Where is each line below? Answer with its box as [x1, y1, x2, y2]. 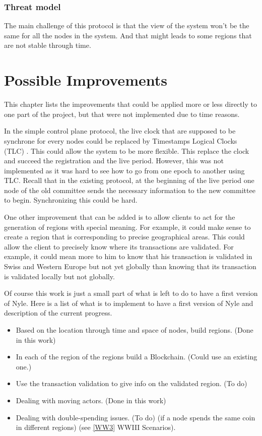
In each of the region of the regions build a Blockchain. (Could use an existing [16, 351, 257, 362]
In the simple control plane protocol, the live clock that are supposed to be [4, 126, 236, 136]
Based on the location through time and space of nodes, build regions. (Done [16, 325, 253, 335]
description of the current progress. [4, 307, 112, 318]
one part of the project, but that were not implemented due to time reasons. [4, 108, 240, 119]
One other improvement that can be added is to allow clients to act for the [4, 212, 235, 222]
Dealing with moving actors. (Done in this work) [16, 395, 166, 405]
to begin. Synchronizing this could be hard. [4, 195, 138, 205]
